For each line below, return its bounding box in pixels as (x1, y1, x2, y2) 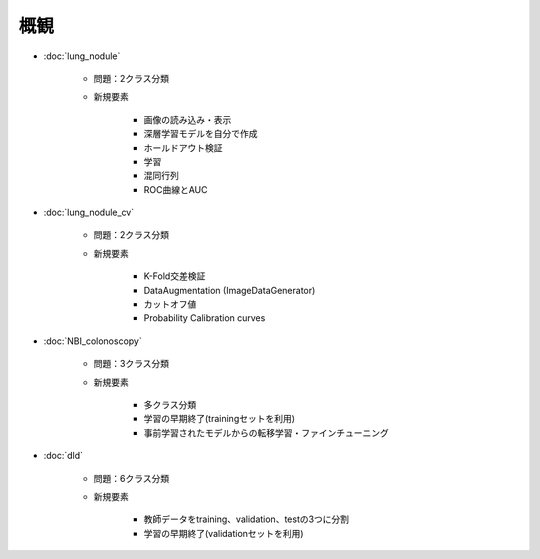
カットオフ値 (143, 298, 197, 310)
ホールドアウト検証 (143, 141, 223, 154)
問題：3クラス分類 (93, 358, 170, 370)
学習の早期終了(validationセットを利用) (143, 527, 304, 539)
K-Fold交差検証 (143, 270, 206, 282)
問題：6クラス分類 (93, 472, 170, 484)
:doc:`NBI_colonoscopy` (43, 335, 142, 347)
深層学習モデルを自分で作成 (143, 128, 258, 140)
